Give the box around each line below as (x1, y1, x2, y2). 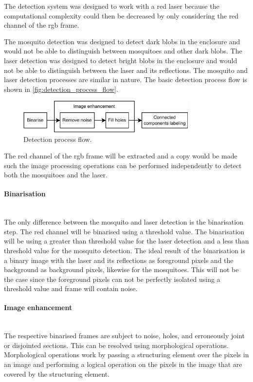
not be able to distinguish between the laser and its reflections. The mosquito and (4, 65, 248, 75)
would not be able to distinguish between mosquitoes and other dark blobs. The (4, 46, 242, 56)
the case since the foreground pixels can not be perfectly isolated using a (4, 274, 220, 284)
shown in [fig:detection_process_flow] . (4, 84, 118, 94)
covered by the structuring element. (4, 368, 110, 379)
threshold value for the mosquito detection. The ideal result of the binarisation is (4, 245, 246, 255)
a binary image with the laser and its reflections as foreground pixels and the (4, 255, 234, 265)
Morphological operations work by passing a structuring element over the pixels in (4, 349, 249, 360)
